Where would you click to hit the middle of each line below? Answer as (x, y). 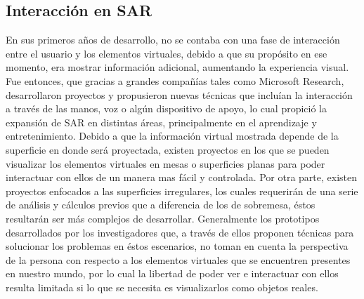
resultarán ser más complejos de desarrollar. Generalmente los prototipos (163, 218)
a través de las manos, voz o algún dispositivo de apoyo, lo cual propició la (167, 108)
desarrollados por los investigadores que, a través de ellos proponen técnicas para (180, 232)
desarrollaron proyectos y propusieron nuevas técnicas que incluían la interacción (179, 94)
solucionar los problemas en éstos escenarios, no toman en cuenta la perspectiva (177, 246)
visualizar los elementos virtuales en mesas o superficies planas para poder (165, 163)
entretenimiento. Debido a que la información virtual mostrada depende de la (172, 136)
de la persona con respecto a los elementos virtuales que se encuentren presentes (178, 259)
